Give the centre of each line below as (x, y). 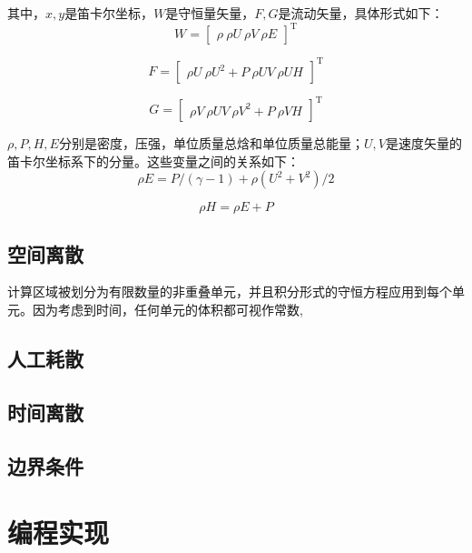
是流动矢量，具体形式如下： (361, 13)
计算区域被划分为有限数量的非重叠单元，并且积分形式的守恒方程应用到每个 (230, 292)
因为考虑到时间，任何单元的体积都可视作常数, (167, 310)
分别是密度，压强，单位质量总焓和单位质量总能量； (211, 143)
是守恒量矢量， (210, 13)
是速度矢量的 (423, 143)
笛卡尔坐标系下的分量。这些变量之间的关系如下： (153, 161)
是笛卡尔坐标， (109, 13)
